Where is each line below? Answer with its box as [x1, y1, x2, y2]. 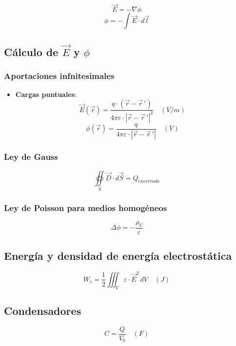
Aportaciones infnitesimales [4, 70, 115, 82]
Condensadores [4, 303, 81, 318]
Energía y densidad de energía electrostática [4, 248, 232, 263]
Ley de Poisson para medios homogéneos [4, 201, 167, 213]
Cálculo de [4, 44, 59, 59]
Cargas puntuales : [15, 89, 77, 99]
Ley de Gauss [4, 151, 58, 163]
